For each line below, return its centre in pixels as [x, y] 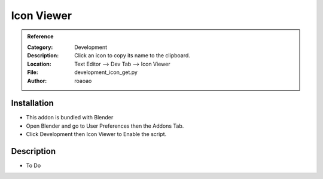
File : [33, 72]
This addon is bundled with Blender [70, 118]
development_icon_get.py [106, 72]
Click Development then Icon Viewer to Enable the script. [96, 134]
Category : [40, 47]
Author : [37, 81]
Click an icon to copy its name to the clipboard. [132, 55]
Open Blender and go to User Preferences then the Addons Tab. [105, 126]
